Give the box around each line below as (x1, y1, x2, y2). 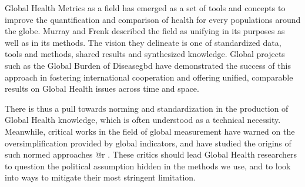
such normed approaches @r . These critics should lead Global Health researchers (5, 148, 297, 161)
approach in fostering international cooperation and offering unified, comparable (5, 71, 293, 83)
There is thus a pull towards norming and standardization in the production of (5, 102, 289, 114)
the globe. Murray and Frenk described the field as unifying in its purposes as (5, 25, 285, 37)
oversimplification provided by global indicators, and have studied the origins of (5, 136, 291, 149)
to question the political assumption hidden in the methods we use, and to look (5, 159, 291, 172)
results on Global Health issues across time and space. (5, 82, 199, 95)
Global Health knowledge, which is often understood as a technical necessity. (5, 113, 281, 126)
